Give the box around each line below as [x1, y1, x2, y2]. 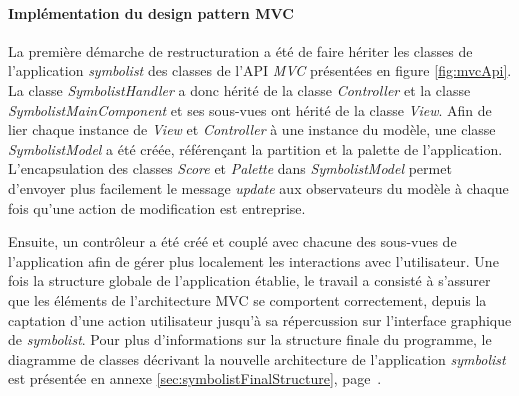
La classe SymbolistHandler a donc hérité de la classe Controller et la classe [8, 79, 471, 100]
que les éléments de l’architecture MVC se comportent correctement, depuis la [8, 289, 487, 310]
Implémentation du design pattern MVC [8, 2, 294, 23]
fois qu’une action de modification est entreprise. [8, 197, 306, 218]
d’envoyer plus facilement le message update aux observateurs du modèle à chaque [8, 177, 509, 198]
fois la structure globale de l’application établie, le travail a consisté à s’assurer [8, 270, 491, 291]
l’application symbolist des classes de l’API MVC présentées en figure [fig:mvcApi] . [8, 60, 512, 81]
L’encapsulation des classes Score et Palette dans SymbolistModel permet [8, 158, 452, 179]
